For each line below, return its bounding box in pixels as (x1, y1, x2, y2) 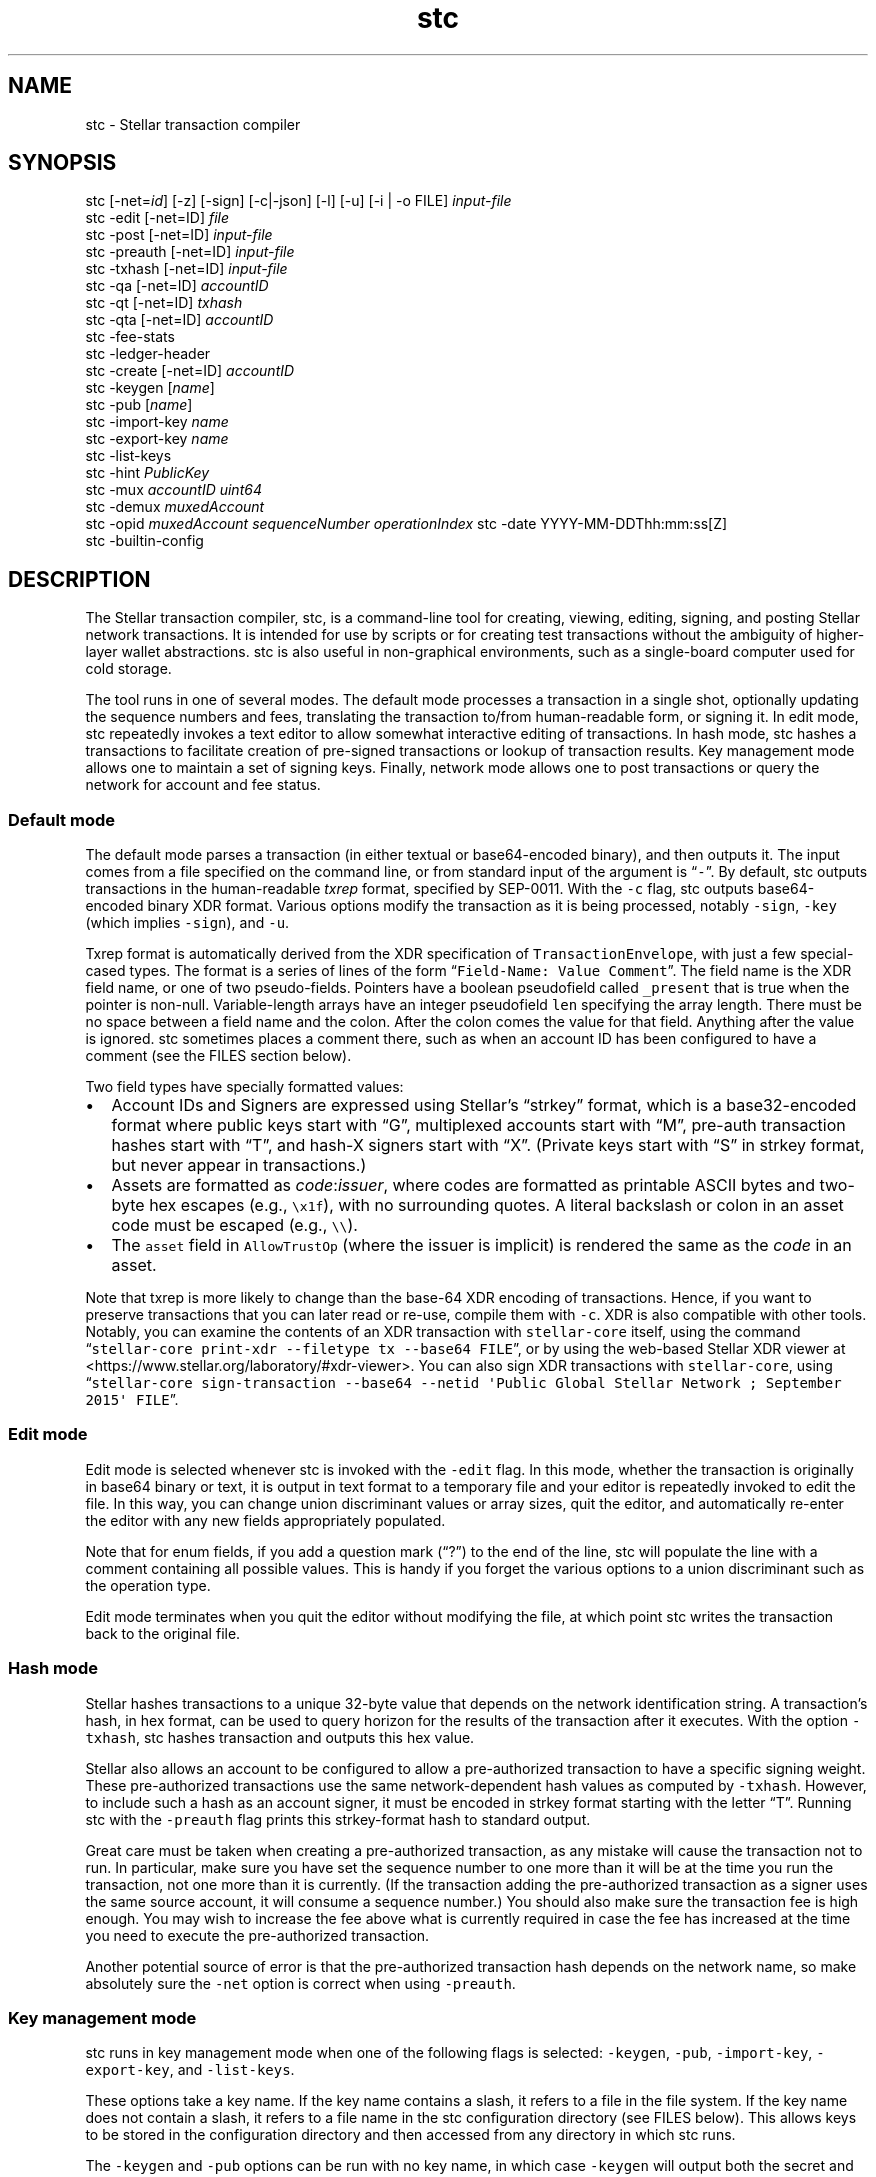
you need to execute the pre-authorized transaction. (85, 1926, 430, 1944)
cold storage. (85, 660, 172, 678)
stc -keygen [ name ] (85, 379, 215, 397)
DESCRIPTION (8, 566, 151, 592)
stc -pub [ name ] (85, 396, 193, 414)
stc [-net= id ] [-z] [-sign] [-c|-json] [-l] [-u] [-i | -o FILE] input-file (85, 192, 512, 210)
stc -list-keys (85, 447, 172, 465)
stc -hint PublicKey (85, 464, 210, 482)
